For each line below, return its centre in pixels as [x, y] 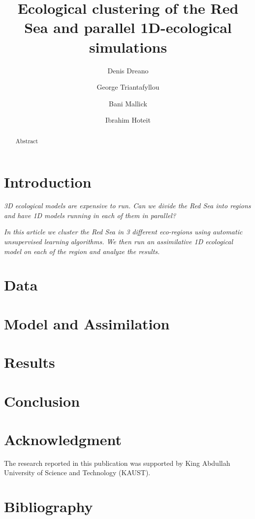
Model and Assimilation [87, 323]
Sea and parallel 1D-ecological [128, 27]
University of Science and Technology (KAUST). [77, 472]
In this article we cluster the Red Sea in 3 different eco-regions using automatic [123, 232]
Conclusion [42, 401]
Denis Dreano [128, 70]
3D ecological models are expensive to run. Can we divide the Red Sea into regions [127, 206]
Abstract [27, 141]
